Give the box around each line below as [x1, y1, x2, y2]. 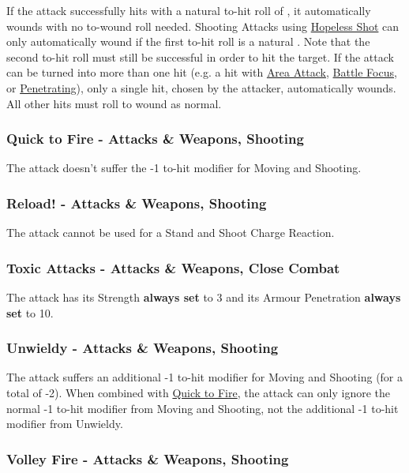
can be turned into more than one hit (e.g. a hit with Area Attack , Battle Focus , [6, 64, 397, 81]
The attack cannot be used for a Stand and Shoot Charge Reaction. [6, 224, 335, 241]
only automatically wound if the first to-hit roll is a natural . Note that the [6, 33, 370, 50]
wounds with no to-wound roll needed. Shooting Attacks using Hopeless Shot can [6, 17, 400, 34]
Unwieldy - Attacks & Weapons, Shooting [6, 338, 279, 358]
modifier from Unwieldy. [6, 415, 123, 432]
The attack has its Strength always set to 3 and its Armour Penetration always [6, 289, 401, 305]
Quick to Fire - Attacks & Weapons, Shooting [6, 129, 304, 148]
